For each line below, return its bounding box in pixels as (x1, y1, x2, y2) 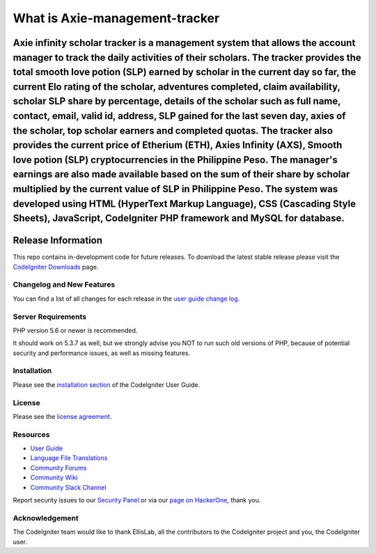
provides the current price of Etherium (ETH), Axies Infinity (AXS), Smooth (13, 139, 343, 151)
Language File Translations (30, 454, 108, 462)
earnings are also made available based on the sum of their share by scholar (13, 168, 350, 180)
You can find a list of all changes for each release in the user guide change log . (13, 294, 240, 303)
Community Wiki (30, 473, 78, 482)
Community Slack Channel (30, 483, 107, 491)
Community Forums (30, 464, 87, 472)
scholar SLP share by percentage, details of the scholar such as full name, (13, 95, 341, 107)
